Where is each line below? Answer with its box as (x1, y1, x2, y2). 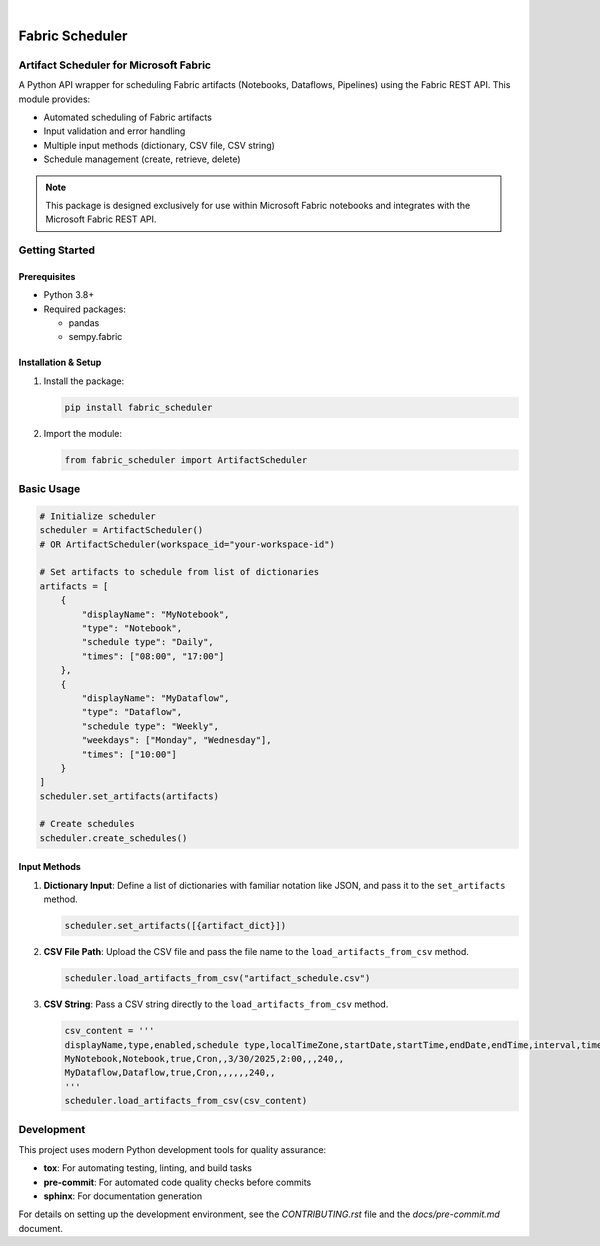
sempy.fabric (68, 331, 123, 343)
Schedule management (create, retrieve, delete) (43, 153, 241, 165)
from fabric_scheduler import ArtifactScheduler (64, 454, 308, 465)
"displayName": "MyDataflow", (81, 692, 230, 704)
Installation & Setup (18, 356, 102, 369)
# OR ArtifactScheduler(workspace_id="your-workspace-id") (39, 538, 335, 550)
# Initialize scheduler (39, 510, 157, 522)
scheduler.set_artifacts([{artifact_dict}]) (64, 920, 287, 932)
